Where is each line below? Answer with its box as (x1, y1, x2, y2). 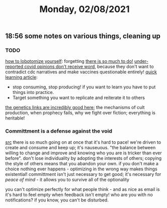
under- (134, 58, 148, 64)
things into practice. (12, 89, 54, 95)
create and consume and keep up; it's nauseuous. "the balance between (5, 144, 156, 150)
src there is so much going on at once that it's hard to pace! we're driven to (5, 139, 161, 145)
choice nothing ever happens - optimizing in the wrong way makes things (5, 166, 157, 172)
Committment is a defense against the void (5, 128, 112, 135)
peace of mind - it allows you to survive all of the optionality (5, 176, 130, 182)
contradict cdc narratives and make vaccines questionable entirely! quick (5, 69, 157, 75)
